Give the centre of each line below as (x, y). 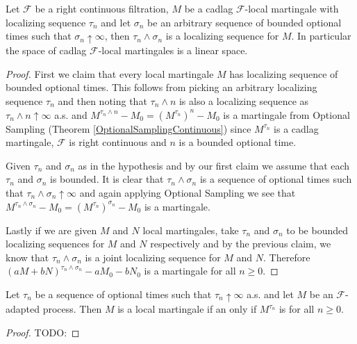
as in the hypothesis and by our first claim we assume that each (214, 165)
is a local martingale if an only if (187, 309)
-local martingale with (292, 8)
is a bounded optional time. (238, 142)
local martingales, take (191, 230)
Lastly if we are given (51, 230)
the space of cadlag (46, 50)
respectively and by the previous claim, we (241, 244)
